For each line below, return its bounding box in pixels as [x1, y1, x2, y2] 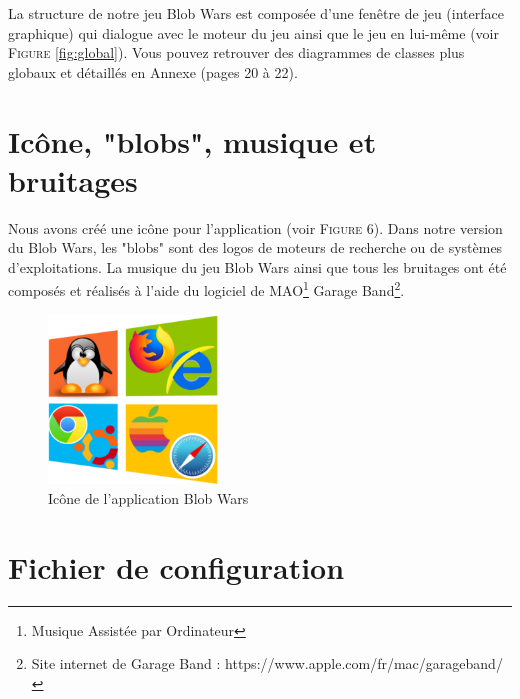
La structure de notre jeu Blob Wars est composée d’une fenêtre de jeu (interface [8, 3, 504, 23]
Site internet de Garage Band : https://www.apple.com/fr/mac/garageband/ [31, 653, 503, 674]
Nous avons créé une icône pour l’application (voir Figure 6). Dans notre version [8, 217, 503, 238]
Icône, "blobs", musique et [8, 120, 377, 161]
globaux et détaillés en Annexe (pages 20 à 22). [8, 61, 298, 82]
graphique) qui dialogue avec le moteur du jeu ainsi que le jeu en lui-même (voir [8, 22, 499, 43]
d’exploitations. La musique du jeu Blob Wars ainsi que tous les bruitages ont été [8, 256, 507, 277]
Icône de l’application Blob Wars [48, 487, 249, 508]
